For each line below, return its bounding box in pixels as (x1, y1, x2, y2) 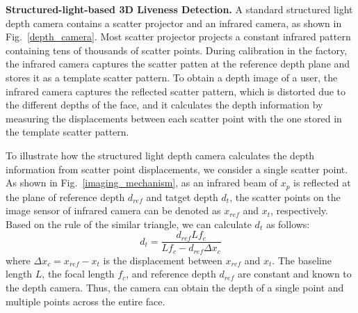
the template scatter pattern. (6, 125, 129, 139)
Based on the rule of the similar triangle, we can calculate (6, 216, 252, 231)
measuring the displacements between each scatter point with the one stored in (6, 111, 342, 125)
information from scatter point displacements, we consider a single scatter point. (6, 161, 348, 176)
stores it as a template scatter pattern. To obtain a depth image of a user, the (6, 70, 338, 84)
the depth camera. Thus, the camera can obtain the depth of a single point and (6, 280, 344, 295)
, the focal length (42, 266, 115, 281)
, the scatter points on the (229, 189, 341, 204)
